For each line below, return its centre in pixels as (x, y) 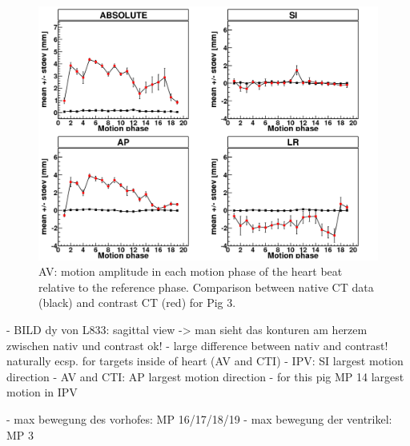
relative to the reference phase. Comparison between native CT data (206, 287)
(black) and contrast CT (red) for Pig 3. (137, 303)
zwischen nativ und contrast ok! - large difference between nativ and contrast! (197, 345)
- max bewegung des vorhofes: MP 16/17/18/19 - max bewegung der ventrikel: (199, 418)
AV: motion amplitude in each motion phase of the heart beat (191, 271)
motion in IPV (42, 392)
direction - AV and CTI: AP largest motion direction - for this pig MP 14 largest (205, 376)
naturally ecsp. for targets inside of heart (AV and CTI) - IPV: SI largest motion (205, 361)
